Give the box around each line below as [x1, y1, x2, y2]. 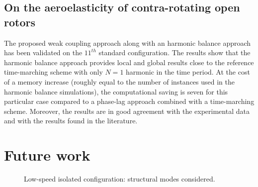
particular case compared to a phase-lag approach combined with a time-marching [4, 96, 255, 106]
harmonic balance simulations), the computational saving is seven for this [4, 86, 228, 96]
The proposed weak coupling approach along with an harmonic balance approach [4, 37, 251, 48]
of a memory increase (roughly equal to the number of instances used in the [4, 76, 235, 87]
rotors [4, 14, 35, 29]
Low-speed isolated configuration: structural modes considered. [24, 174, 215, 184]
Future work [4, 145, 90, 165]
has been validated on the [4, 47, 83, 58]
